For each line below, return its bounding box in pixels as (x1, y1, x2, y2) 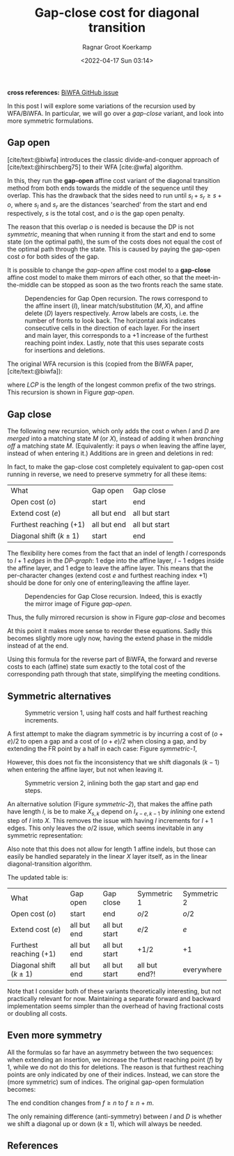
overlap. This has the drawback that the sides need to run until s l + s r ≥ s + (7, 191, 222, 201)
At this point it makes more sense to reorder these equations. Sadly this (7, 627, 212, 635)
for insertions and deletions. (24, 346, 106, 355)
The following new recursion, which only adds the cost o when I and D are (7, 427, 220, 436)
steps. (24, 786, 42, 794)
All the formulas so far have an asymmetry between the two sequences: (7, 1048, 214, 1056)
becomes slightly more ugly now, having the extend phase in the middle (7, 634, 213, 643)
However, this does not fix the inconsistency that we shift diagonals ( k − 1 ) (7, 757, 220, 766)
